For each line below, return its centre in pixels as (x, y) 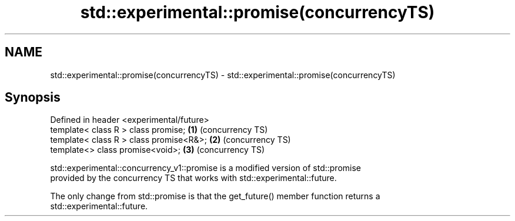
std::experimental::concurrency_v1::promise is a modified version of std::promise (205, 168)
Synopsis (33, 98)
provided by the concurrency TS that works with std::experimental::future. (193, 178)
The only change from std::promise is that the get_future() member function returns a (215, 196)
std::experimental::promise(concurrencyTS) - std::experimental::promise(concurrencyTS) (223, 75)
